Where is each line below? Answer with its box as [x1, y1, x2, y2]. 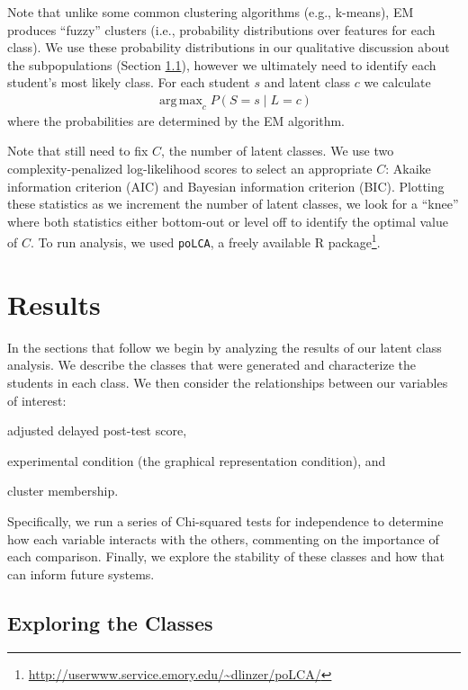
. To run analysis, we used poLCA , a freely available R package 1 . [30, 230, 381, 252]
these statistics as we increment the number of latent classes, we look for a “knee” [7, 194, 459, 213]
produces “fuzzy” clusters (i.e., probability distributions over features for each [7, 20, 436, 39]
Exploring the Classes [7, 608, 213, 636]
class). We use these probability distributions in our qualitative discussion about [7, 38, 450, 57]
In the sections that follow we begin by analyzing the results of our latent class [7, 337, 442, 356]
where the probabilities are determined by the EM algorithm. [7, 111, 345, 130]
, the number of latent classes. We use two [161, 141, 394, 160]
